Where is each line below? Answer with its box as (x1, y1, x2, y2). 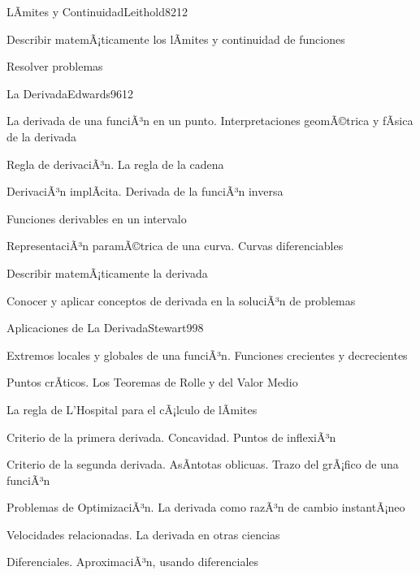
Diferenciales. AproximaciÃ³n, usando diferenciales (6, 553, 259, 570)
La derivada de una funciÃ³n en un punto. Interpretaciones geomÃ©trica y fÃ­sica (6, 112, 414, 129)
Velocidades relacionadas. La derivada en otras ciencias (6, 525, 280, 543)
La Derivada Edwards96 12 (6, 84, 133, 102)
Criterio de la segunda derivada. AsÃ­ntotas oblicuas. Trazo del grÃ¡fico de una (6, 456, 399, 473)
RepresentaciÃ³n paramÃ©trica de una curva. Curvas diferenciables (6, 237, 344, 254)
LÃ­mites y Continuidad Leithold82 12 (6, 3, 188, 19)
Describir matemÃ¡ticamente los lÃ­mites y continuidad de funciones (6, 30, 345, 47)
